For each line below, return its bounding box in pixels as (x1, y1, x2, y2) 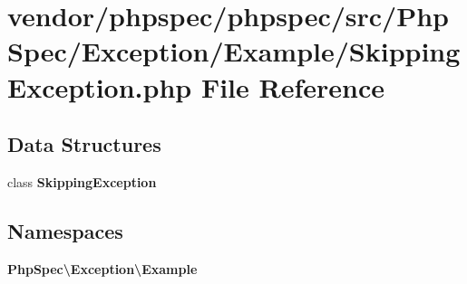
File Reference (200, 68, 384, 105)
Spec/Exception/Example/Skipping (7, 33, 461, 70)
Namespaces (7, 216, 123, 244)
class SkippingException (7, 172, 157, 191)
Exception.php (7, 68, 192, 105)
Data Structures (7, 130, 161, 158)
